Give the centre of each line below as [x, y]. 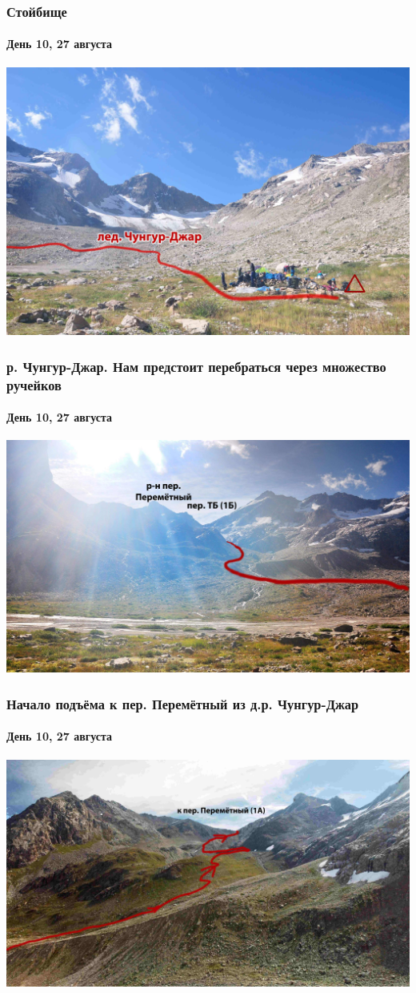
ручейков [34, 384]
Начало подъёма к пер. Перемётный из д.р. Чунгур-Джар [183, 703]
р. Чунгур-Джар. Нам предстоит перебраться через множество [196, 366]
